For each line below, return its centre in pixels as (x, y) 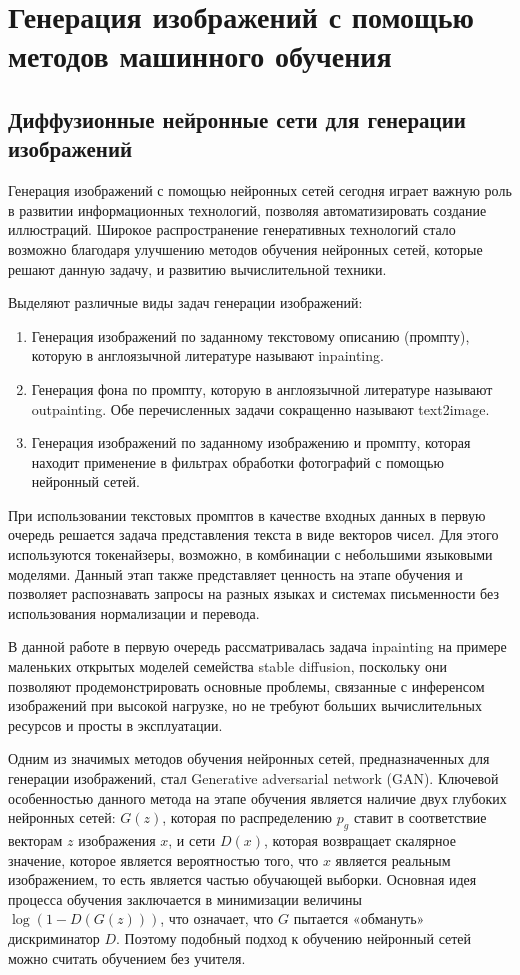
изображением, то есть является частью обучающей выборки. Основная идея (242, 879)
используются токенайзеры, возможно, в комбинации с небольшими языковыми (250, 554)
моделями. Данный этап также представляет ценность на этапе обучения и (235, 573)
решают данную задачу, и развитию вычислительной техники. (197, 268)
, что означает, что (217, 918)
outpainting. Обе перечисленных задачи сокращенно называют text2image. (260, 408)
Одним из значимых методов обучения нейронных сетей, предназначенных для (249, 758)
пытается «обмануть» (359, 918)
